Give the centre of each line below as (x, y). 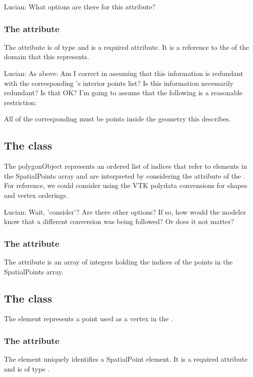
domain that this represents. (47, 57)
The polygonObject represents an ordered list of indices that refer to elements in (126, 166)
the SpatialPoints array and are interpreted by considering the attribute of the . (125, 175)
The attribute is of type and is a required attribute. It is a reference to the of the (126, 47)
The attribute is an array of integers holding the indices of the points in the (118, 261)
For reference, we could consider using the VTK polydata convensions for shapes (126, 185)
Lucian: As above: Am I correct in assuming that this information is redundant (124, 73)
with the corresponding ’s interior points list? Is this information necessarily (119, 83)
